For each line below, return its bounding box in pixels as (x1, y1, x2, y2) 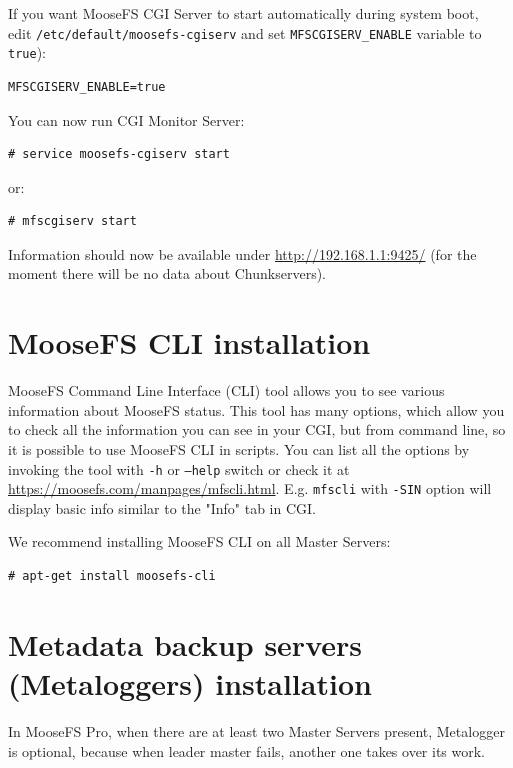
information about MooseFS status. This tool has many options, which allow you (8, 399, 505, 420)
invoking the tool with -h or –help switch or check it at (8, 458, 350, 479)
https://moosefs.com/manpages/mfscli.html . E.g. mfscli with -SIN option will (8, 478, 492, 499)
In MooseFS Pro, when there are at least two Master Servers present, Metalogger (8, 720, 505, 741)
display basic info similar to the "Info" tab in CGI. (8, 497, 316, 518)
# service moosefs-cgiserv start (8, 147, 230, 162)
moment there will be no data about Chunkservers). (8, 263, 326, 284)
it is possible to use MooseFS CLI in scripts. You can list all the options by (8, 438, 470, 459)
